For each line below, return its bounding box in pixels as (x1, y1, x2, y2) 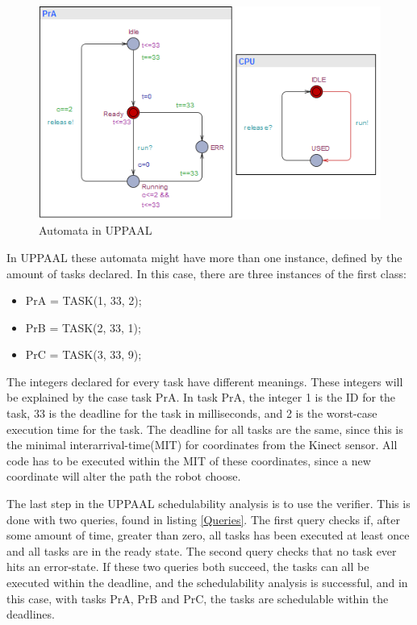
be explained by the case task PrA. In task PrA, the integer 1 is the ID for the (6, 389, 396, 406)
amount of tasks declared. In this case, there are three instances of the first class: (6, 265, 407, 281)
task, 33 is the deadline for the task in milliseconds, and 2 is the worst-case (6, 405, 377, 422)
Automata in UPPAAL (39, 222, 152, 239)
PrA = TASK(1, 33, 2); (25, 292, 142, 309)
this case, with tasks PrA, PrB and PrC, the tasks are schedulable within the (6, 590, 389, 606)
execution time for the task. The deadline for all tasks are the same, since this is (6, 420, 403, 437)
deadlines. (6, 606, 55, 623)
